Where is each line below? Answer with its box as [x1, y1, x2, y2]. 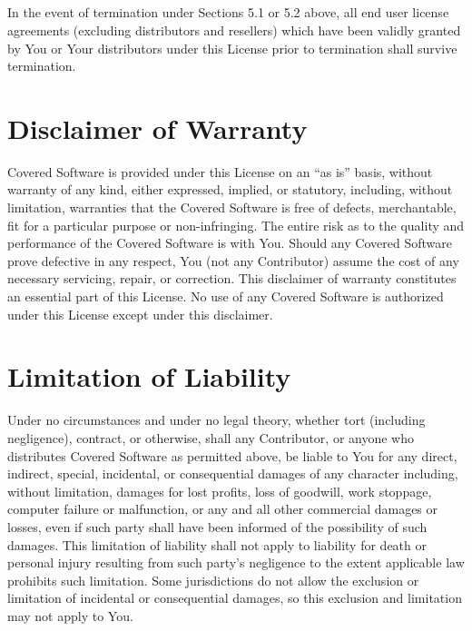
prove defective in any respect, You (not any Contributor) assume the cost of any [7, 251, 459, 270]
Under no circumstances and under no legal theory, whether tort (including [7, 410, 426, 429]
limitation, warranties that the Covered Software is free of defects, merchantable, [7, 198, 457, 217]
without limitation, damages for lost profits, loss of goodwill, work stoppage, [7, 481, 432, 500]
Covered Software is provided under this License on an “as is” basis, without [7, 162, 433, 181]
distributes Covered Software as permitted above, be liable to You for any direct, [7, 446, 457, 465]
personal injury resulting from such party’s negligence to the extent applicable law [7, 553, 465, 572]
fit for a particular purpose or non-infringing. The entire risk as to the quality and [7, 215, 465, 234]
